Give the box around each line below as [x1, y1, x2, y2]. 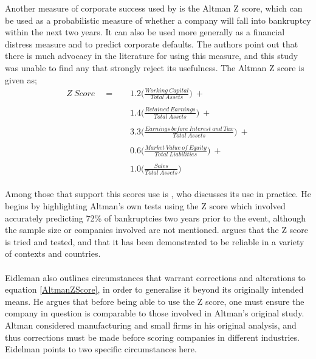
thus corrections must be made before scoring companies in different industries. [5, 330, 300, 343]
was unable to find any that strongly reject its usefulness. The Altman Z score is [5, 61, 304, 74]
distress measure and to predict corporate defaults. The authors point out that [5, 37, 298, 50]
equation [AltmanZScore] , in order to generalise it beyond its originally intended [5, 283, 304, 296]
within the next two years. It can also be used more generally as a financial [5, 26, 285, 38]
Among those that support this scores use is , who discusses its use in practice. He [5, 187, 311, 200]
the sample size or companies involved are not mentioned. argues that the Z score [5, 223, 309, 236]
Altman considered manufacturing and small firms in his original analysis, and [5, 318, 297, 331]
